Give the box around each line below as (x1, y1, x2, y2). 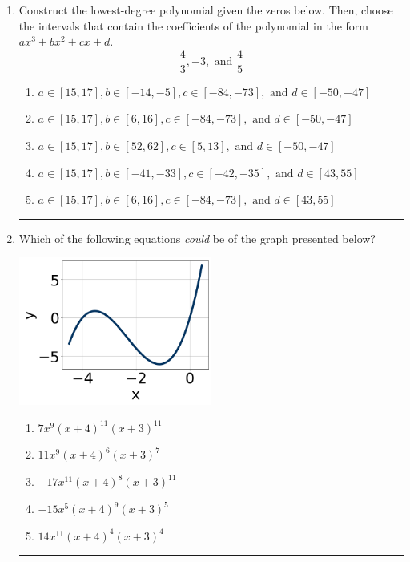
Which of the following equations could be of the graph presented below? (18, 229, 376, 246)
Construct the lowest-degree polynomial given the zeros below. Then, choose (18, 2, 393, 18)
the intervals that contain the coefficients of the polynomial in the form (18, 17, 368, 34)
